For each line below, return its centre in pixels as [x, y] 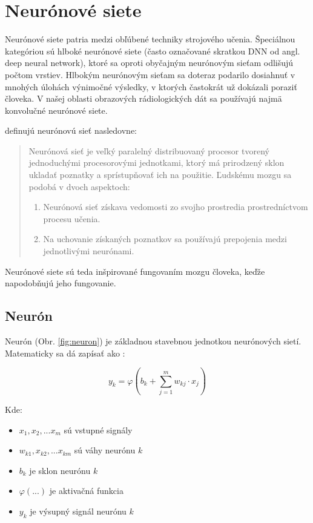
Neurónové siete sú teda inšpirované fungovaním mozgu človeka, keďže [135, 271]
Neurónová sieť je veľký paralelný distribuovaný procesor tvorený [149, 150]
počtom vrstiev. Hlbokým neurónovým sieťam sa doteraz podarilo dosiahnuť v [150, 74]
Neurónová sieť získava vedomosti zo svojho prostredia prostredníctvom [176, 207]
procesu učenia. [72, 218]
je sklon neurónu [60, 470]
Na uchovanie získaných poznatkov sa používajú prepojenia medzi [165, 239]
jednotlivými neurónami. [89, 251]
